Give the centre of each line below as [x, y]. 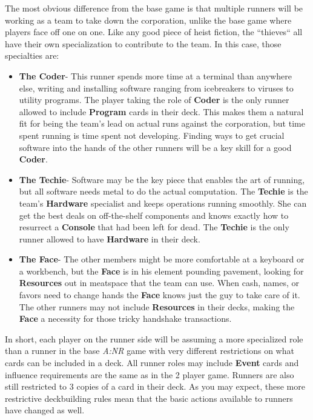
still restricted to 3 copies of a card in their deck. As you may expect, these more [155, 386]
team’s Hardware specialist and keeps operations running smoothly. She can [163, 203]
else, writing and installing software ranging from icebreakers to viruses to [156, 88]
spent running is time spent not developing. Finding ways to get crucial [152, 135]
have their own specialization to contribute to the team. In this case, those [143, 43]
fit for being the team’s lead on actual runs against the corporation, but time [162, 123]
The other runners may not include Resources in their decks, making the [157, 306]
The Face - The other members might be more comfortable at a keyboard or [162, 259]
